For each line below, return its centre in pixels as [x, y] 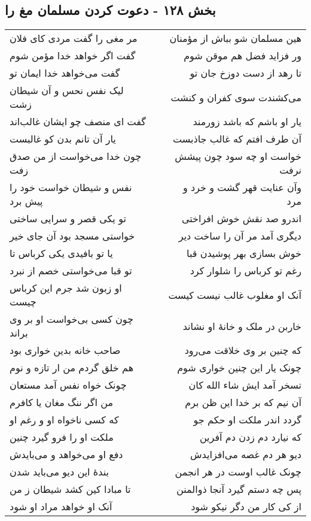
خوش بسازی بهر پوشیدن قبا [244, 253]
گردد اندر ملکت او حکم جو [247, 420]
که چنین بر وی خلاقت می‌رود [243, 350]
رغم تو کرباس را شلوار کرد [246, 271]
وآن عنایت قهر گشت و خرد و [242, 187]
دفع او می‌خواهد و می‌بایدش [66, 455]
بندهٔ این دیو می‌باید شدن [59, 472]
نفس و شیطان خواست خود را [71, 187]
